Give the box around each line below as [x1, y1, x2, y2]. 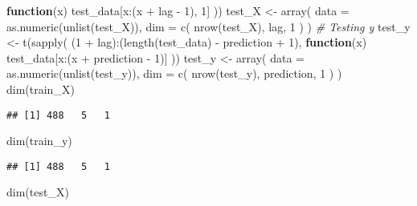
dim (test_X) [6, 184, 69, 200]
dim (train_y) [6, 132, 72, 149]
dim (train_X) [6, 80, 75, 97]
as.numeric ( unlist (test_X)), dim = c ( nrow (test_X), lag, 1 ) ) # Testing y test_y [6, 18, 411, 34]
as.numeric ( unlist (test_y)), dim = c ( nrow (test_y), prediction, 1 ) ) [6, 65, 342, 82]
